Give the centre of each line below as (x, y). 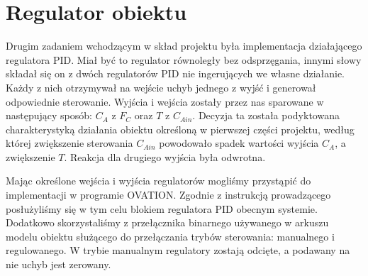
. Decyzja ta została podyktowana (266, 115)
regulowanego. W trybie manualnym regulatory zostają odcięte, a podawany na (178, 250)
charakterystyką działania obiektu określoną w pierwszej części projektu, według (180, 129)
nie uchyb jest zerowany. (58, 264)
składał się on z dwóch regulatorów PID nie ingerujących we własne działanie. (175, 73)
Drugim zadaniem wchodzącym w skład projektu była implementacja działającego (184, 46)
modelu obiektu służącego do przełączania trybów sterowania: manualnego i (170, 236)
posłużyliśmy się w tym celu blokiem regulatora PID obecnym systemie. (162, 208)
